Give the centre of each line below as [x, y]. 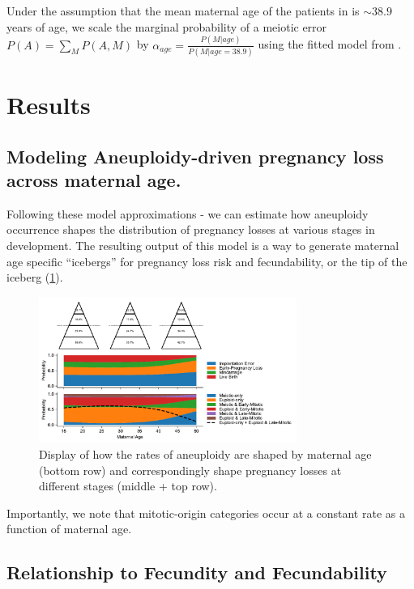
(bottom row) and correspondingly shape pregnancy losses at [190, 470]
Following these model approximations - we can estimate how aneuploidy [188, 213]
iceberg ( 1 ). [35, 277]
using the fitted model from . [330, 44]
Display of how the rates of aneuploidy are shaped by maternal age [205, 454]
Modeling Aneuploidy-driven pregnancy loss [195, 156]
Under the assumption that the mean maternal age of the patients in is [183, 11]
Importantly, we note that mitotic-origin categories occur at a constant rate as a [206, 513]
